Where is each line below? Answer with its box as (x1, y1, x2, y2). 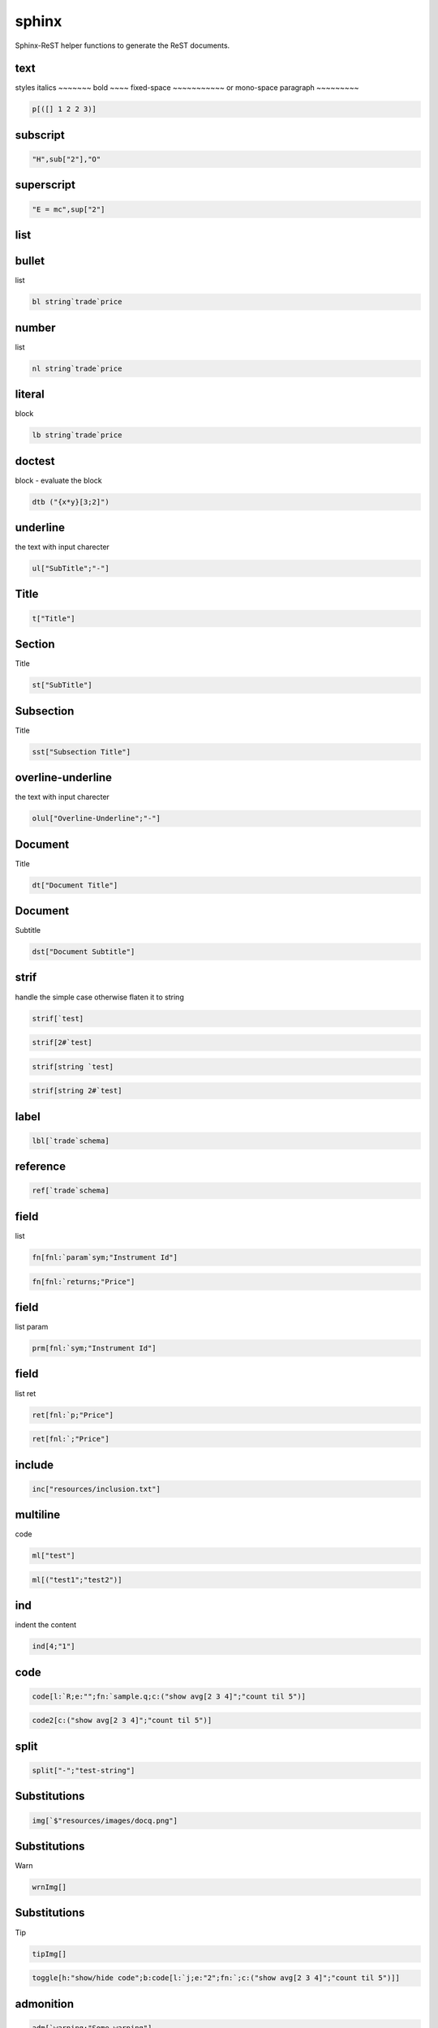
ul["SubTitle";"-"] (32, 564, 109, 574)
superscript (15, 178, 76, 192)
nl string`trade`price (32, 363, 122, 373)
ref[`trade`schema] (32, 1186, 109, 1196)
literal (15, 388, 45, 402)
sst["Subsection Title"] (32, 747, 131, 756)
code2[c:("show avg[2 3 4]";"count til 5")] (32, 1716, 213, 1725)
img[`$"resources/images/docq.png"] (32, 1815, 178, 1825)
